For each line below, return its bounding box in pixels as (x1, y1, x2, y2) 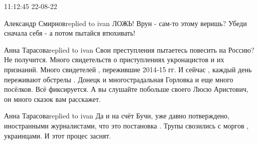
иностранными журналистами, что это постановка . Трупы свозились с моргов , (4, 120, 249, 130)
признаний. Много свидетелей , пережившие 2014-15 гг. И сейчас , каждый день (4, 64, 252, 74)
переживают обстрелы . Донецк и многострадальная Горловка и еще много (4, 74, 233, 84)
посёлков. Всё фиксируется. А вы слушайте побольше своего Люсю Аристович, (4, 84, 248, 94)
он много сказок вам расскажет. (4, 93, 101, 104)
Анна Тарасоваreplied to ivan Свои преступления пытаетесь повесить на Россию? (4, 44, 254, 55)
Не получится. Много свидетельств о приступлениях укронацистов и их (4, 54, 224, 65)
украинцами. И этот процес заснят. (4, 130, 111, 140)
